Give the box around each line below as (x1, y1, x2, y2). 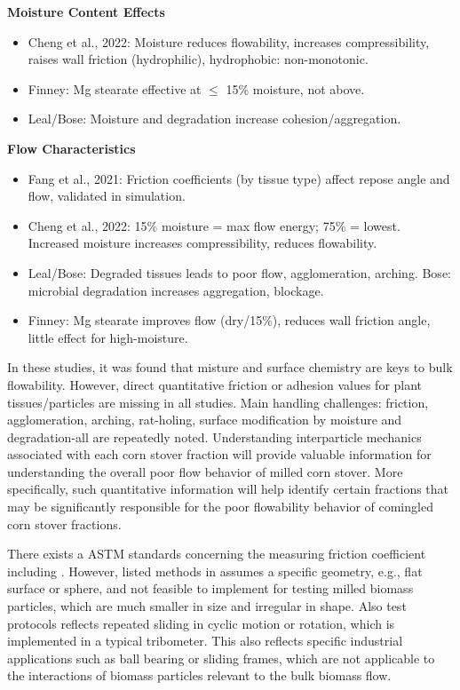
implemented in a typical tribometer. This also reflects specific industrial (7, 631, 403, 650)
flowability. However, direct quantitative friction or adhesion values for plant (7, 375, 423, 393)
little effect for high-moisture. (28, 328, 188, 346)
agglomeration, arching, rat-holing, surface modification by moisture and (7, 410, 402, 429)
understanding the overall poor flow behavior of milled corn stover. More (7, 462, 403, 480)
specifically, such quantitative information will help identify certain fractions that (7, 480, 449, 498)
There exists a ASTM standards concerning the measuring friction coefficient (7, 544, 426, 563)
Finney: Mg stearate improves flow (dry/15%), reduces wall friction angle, (28, 311, 431, 329)
